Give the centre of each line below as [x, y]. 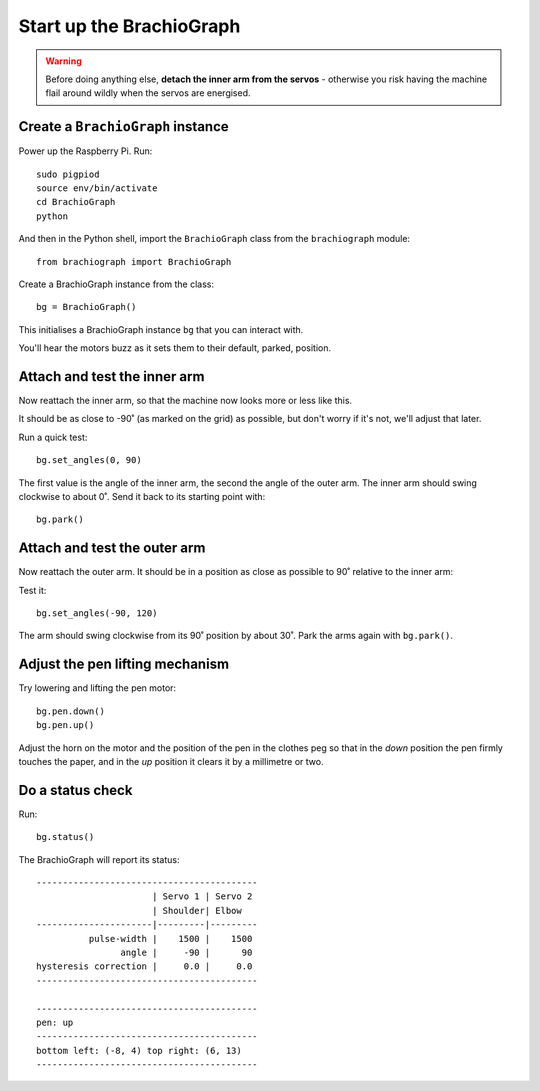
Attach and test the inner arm [111, 376]
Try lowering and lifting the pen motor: [97, 688]
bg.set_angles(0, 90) [89, 460]
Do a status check [75, 790]
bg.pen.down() [70, 711]
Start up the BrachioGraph [129, 26]
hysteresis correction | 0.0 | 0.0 [144, 966]
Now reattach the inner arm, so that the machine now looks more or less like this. [185, 401]
